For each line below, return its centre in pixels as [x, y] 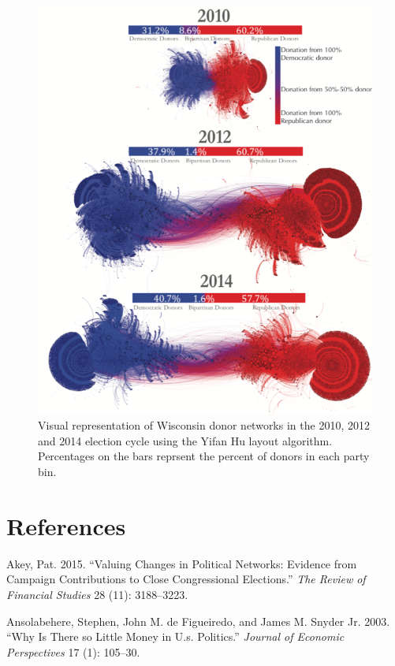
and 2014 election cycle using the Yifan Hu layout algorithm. [185, 440]
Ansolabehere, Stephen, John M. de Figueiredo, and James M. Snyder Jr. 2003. [198, 621]
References [66, 525]
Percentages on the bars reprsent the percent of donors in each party [204, 456]
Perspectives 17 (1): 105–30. [73, 651]
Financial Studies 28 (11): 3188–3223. [97, 594]
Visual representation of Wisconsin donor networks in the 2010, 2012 [204, 425]
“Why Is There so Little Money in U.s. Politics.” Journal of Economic [175, 636]
